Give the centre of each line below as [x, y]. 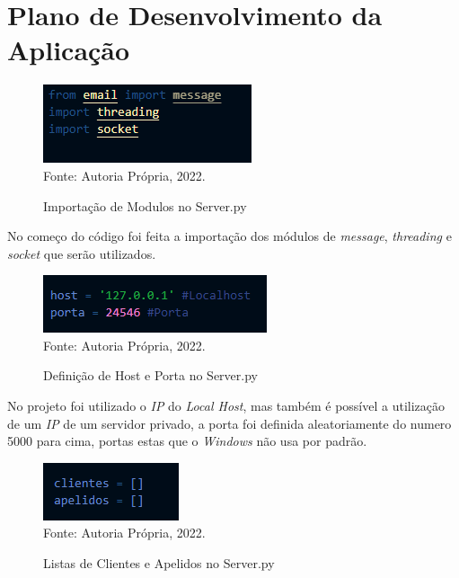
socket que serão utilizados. [82, 253]
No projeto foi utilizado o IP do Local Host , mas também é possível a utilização [226, 406]
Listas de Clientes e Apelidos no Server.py [159, 563]
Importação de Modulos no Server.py [145, 205]
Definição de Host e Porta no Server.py [150, 375]
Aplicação [69, 50]
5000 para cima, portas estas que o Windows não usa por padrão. [187, 441]
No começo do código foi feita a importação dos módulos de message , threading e [229, 236]
